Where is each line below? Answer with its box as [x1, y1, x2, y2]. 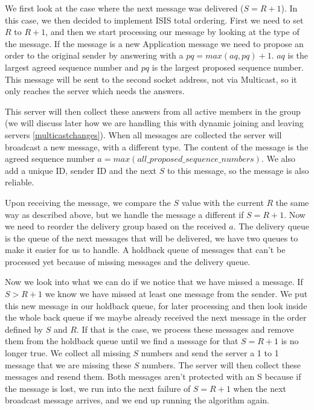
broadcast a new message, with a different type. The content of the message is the [5, 140, 309, 153]
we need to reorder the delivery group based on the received [5, 220, 226, 232]
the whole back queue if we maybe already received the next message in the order [5, 311, 307, 324]
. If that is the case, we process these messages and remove [76, 322, 294, 335]
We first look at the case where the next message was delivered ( [5, 2, 244, 14]
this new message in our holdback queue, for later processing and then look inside [5, 299, 307, 312]
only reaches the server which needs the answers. [5, 85, 185, 97]
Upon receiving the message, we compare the [5, 196, 171, 208]
